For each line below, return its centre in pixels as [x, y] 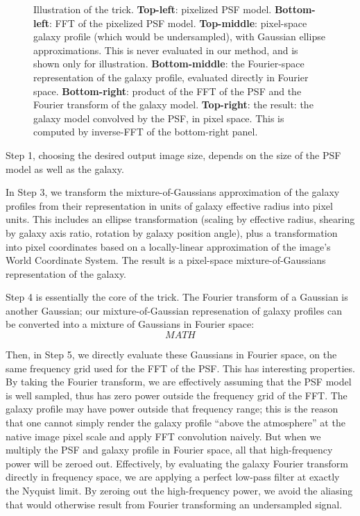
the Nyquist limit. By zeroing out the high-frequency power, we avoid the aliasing [179, 490]
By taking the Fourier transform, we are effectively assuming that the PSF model [179, 382]
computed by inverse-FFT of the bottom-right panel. [146, 132]
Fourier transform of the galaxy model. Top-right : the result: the [173, 105]
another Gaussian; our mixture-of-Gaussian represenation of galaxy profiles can [174, 310]
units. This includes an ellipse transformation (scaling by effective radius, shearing [180, 219]
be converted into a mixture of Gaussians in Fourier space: [130, 324]
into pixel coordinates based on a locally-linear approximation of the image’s [168, 246]
